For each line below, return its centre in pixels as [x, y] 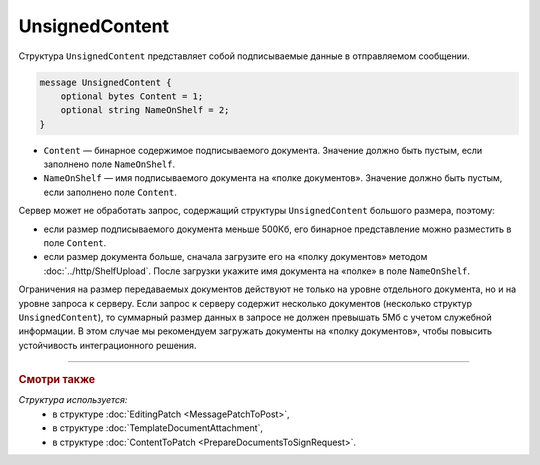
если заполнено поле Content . [110, 192]
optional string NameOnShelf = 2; [145, 110]
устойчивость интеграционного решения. [107, 345]
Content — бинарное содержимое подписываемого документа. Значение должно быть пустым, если [263, 150]
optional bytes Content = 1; [132, 96]
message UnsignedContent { [105, 82]
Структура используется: [73, 400]
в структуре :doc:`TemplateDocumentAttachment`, [158, 428]
